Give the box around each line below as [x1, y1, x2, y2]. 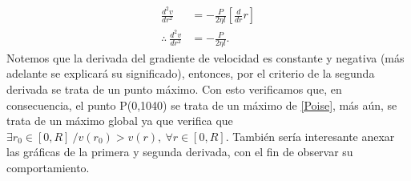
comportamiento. [6, 159, 90, 176]
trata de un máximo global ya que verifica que [6, 112, 233, 129]
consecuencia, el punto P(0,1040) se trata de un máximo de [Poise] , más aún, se [6, 96, 397, 113]
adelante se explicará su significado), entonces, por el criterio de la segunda [6, 65, 375, 82]
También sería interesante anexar [232, 127, 395, 144]
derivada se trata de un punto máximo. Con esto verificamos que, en [6, 81, 342, 98]
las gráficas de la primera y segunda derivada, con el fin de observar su [6, 143, 353, 160]
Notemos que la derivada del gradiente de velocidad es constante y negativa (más [6, 49, 405, 66]
